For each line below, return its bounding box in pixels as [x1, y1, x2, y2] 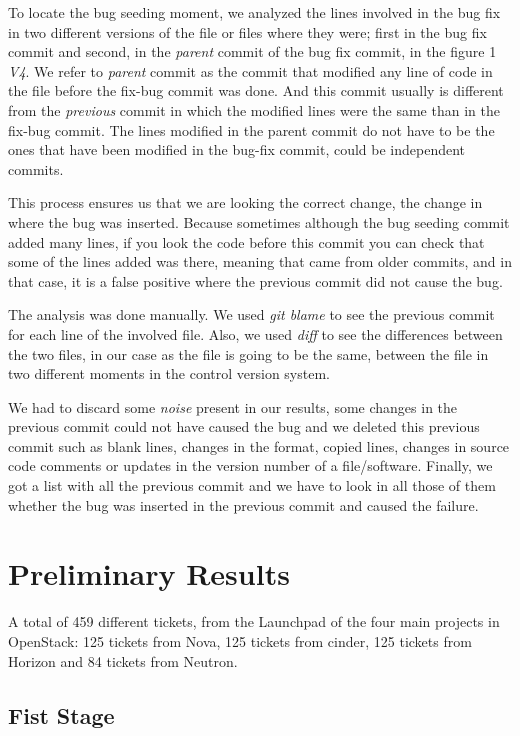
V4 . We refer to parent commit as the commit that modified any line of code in [8, 60, 493, 81]
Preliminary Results [8, 553, 290, 594]
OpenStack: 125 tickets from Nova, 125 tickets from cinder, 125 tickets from [8, 630, 472, 651]
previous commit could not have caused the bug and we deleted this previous [8, 416, 480, 437]
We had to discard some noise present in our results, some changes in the [8, 396, 458, 417]
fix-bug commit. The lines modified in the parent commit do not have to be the [8, 119, 495, 140]
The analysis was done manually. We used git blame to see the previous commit [8, 304, 495, 325]
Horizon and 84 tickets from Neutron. [8, 650, 238, 671]
